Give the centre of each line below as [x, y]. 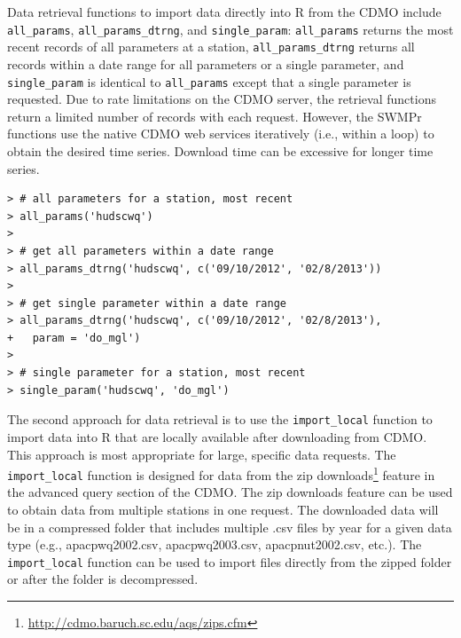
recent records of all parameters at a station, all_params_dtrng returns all [211, 47]
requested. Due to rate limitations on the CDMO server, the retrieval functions [222, 99]
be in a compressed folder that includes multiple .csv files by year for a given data [230, 527]
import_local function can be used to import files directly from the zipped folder [230, 561]
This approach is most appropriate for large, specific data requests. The [202, 454]
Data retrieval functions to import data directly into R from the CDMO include [224, 12]
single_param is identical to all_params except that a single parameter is [209, 81]
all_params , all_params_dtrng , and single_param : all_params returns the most [230, 29]
